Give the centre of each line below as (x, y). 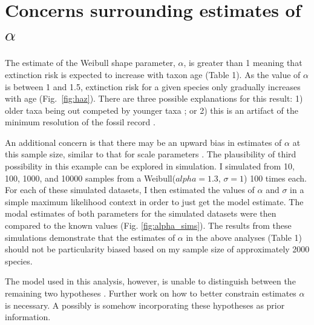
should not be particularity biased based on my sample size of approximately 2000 (157, 249)
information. (28, 317)
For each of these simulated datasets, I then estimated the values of (130, 190)
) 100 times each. (275, 178)
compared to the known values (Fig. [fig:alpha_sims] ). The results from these (148, 225)
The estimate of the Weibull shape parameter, (90, 63)
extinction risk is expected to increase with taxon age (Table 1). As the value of (153, 74)
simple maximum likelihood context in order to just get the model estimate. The (154, 201)
